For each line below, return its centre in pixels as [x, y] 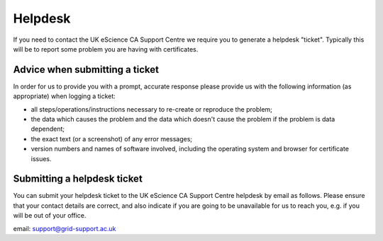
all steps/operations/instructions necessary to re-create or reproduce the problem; [152, 109]
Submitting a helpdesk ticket [78, 179]
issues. [41, 158]
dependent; [48, 129]
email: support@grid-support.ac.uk [65, 228]
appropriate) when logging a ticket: [65, 96]
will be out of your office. [50, 216]
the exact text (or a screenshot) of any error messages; [112, 139]
